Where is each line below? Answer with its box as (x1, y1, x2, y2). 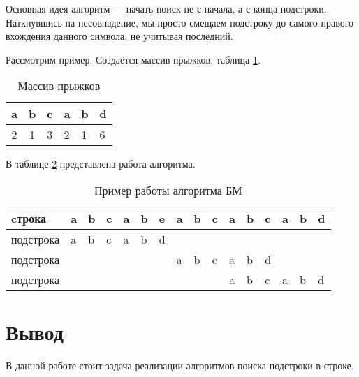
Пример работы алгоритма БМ (94, 182, 242, 198)
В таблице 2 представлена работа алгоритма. (6, 156, 196, 171)
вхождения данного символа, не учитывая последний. (6, 29, 233, 43)
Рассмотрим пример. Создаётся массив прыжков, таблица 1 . (6, 52, 261, 66)
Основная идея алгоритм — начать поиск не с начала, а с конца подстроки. (6, 1, 327, 15)
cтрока (11, 209, 47, 226)
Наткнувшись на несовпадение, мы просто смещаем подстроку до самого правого (6, 15, 354, 29)
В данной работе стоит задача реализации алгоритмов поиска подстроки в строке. (6, 358, 354, 373)
